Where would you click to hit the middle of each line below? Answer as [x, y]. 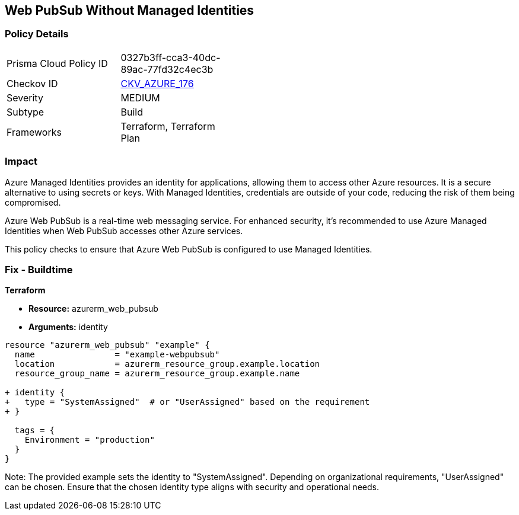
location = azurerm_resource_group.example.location [167, 364]
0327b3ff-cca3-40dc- [171, 57]
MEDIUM [140, 97]
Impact [21, 161]
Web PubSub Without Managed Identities [130, 10]
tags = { [35, 431]
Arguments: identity [68, 327]
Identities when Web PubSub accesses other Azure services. [124, 231]
